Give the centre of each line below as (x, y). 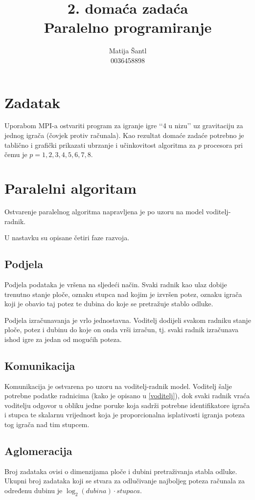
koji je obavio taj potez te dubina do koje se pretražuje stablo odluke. (109, 304)
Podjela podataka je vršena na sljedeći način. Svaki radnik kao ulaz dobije (116, 284)
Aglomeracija (38, 451)
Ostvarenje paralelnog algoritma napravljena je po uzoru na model (104, 211)
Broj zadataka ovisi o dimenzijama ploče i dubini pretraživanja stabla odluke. (121, 471)
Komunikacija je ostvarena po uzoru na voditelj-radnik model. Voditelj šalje (118, 386)
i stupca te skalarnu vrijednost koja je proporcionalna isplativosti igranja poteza (125, 415)
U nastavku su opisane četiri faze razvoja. (67, 238)
